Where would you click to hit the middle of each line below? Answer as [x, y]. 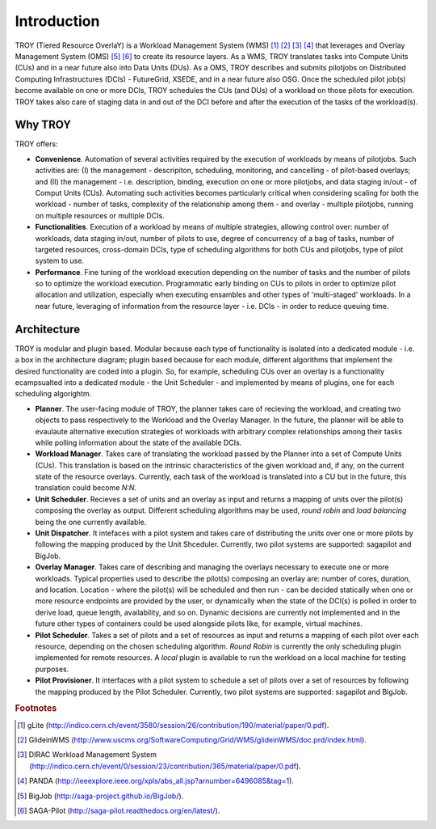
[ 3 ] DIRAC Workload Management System [87, 755]
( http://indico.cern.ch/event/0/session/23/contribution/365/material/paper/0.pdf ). [166, 766]
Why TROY [43, 125]
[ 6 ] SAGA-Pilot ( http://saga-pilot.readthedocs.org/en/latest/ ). [119, 810]
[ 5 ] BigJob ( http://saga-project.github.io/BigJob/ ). [101, 796]
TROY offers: [36, 144]
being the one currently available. [91, 522]
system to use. [60, 261]
